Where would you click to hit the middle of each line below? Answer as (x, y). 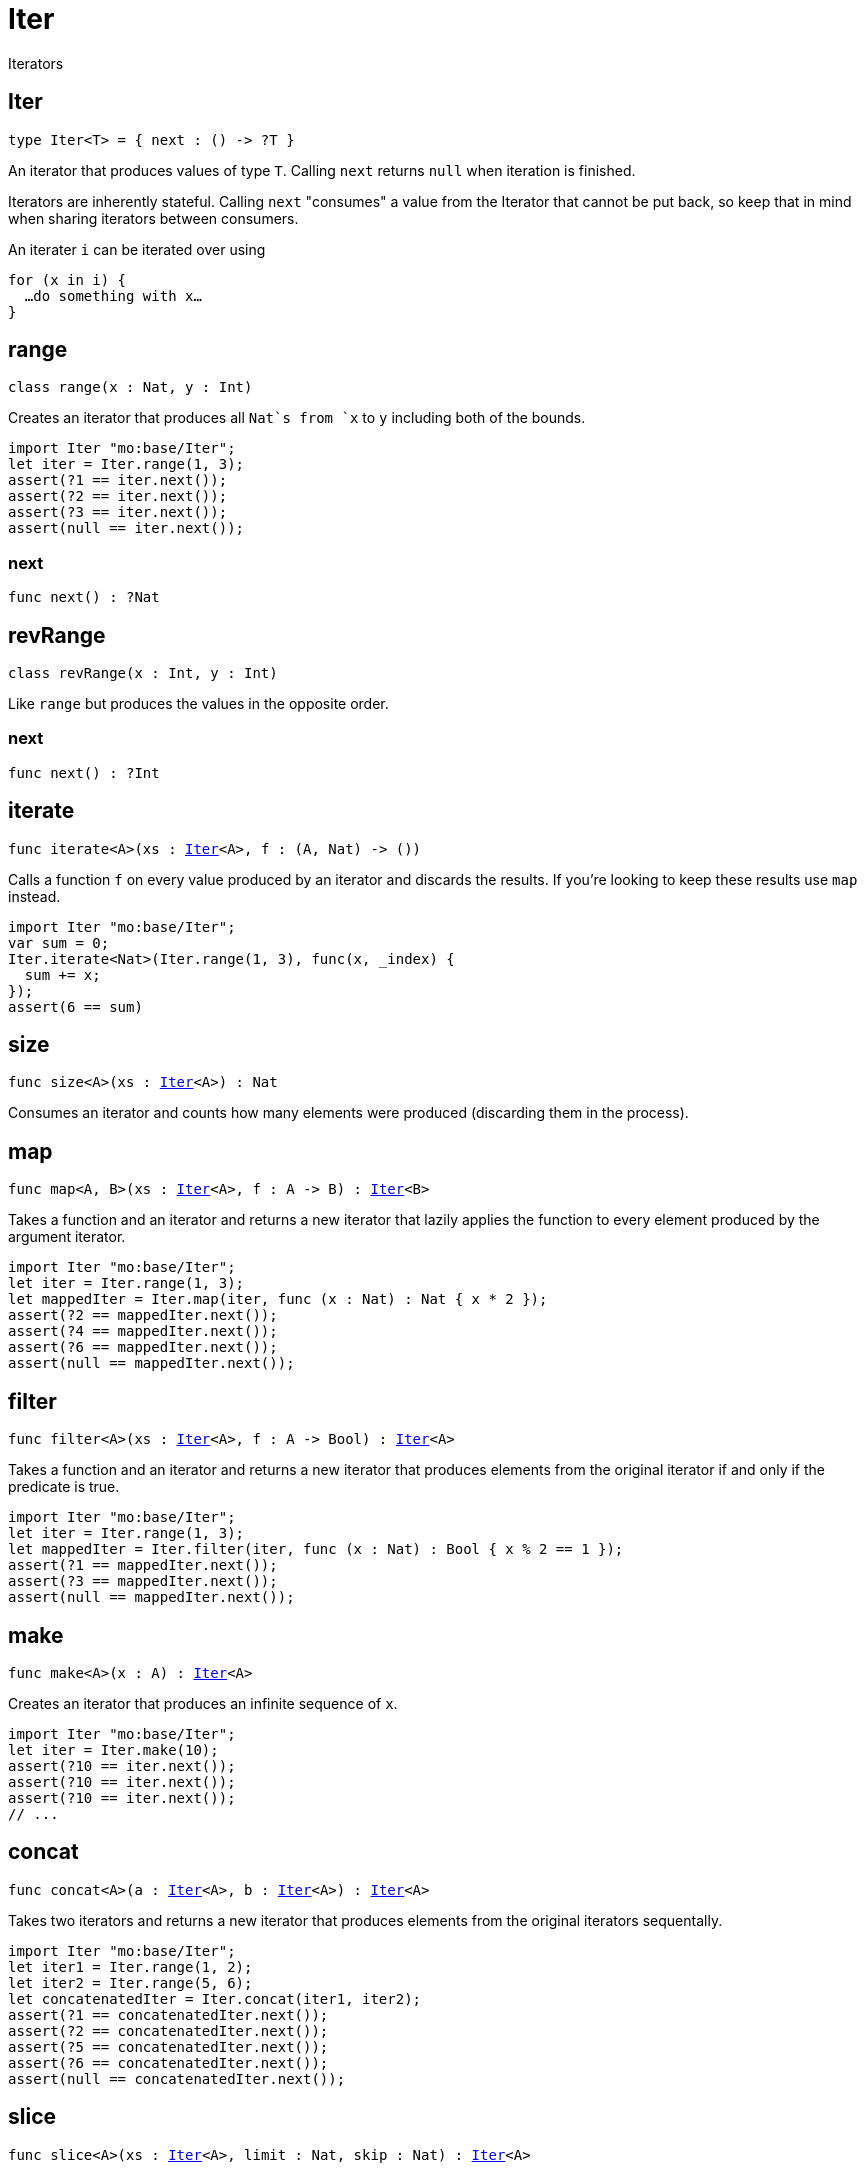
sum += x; (62, 974)
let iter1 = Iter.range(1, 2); (130, 1966)
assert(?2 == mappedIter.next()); (143, 1315)
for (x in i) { (67, 279)
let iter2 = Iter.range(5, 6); (130, 1982)
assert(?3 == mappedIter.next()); (143, 1581)
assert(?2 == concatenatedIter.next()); (168, 2030)
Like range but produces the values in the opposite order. (198, 704)
